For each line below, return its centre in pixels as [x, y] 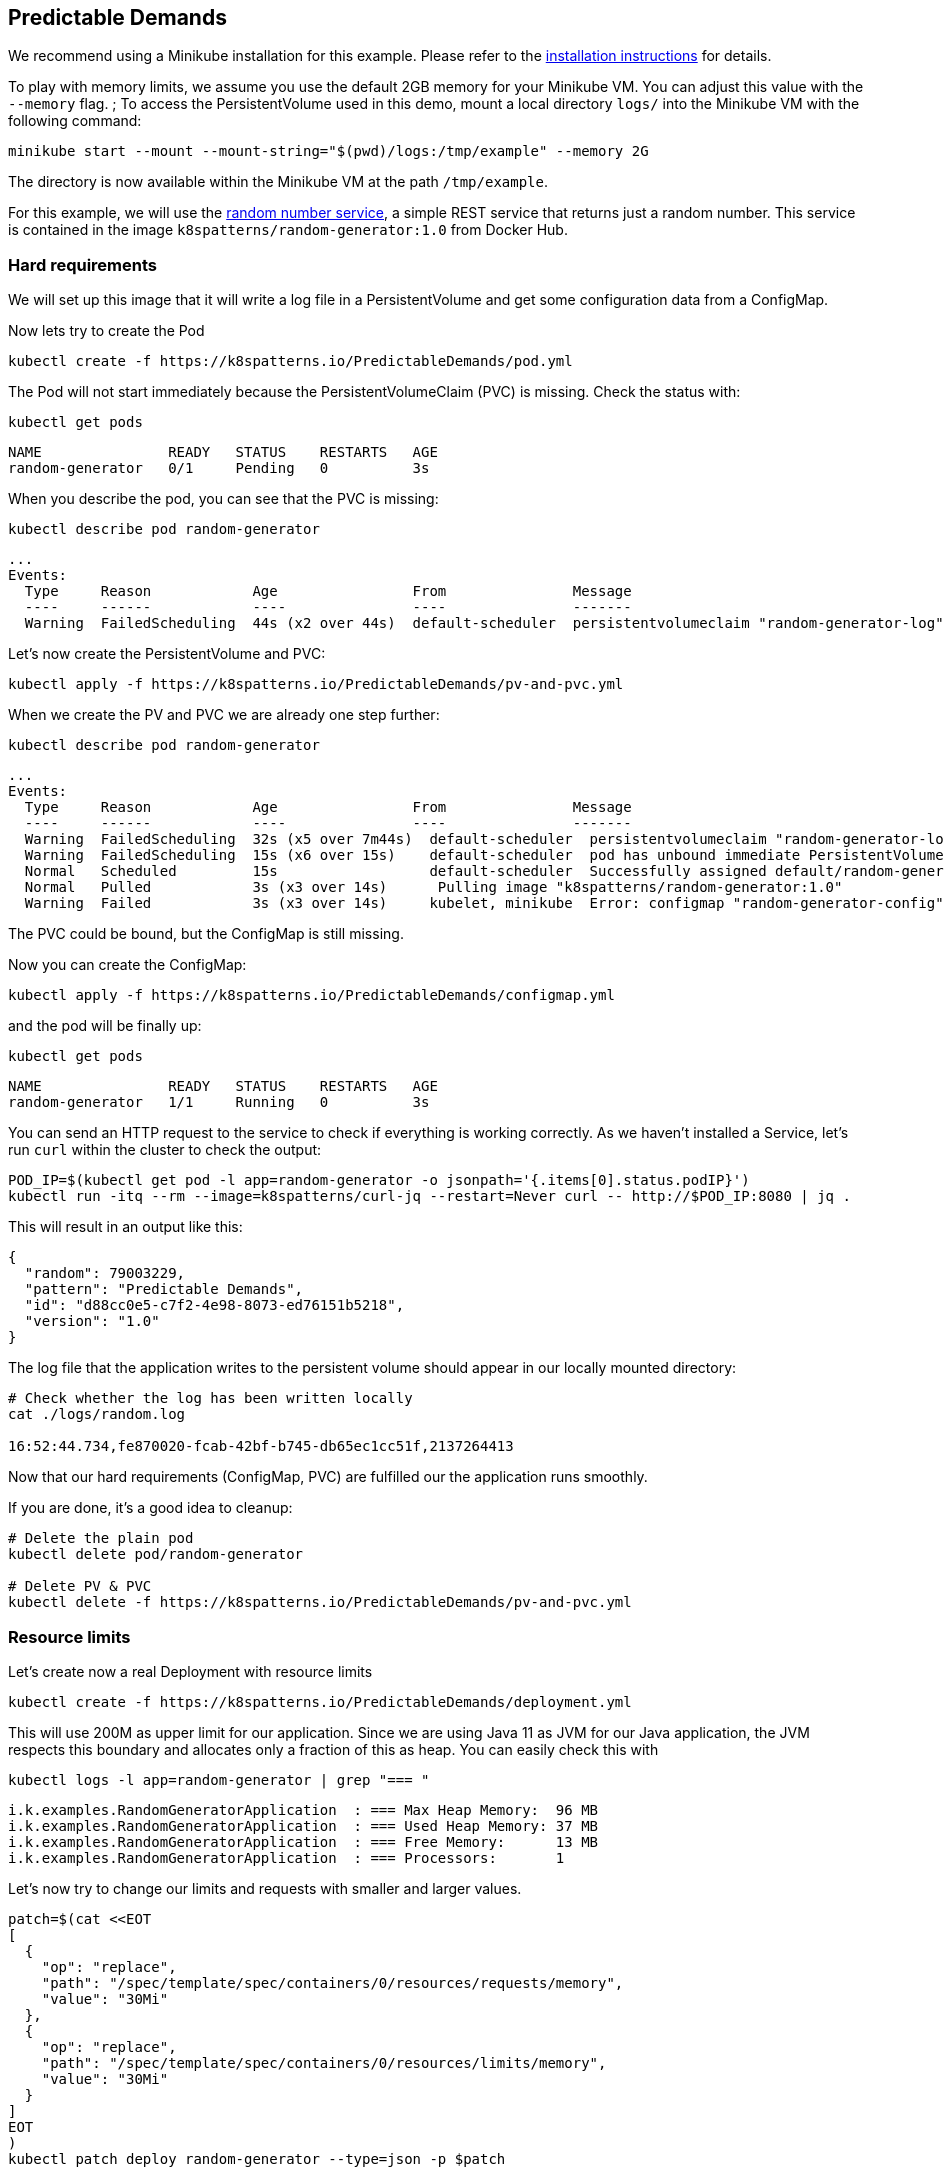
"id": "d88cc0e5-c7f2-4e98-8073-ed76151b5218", [214, 1305]
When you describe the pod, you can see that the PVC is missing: [223, 499]
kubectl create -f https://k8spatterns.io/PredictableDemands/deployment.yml [320, 1701]
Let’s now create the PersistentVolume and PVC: [167, 654]
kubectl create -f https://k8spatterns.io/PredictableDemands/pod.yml [290, 361]
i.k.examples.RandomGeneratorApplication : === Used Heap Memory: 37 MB [303, 1825]
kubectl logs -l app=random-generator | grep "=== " [219, 1779]
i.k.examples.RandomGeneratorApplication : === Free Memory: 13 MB [303, 1841]
